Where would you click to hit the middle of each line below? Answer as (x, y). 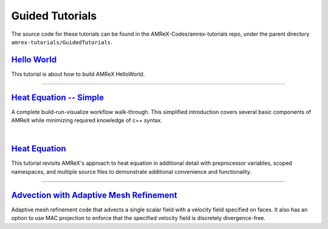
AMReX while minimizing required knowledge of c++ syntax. (87, 121)
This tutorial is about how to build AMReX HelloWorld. (78, 74)
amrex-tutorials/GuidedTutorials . (62, 42)
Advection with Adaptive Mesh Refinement (94, 195)
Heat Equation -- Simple (58, 97)
